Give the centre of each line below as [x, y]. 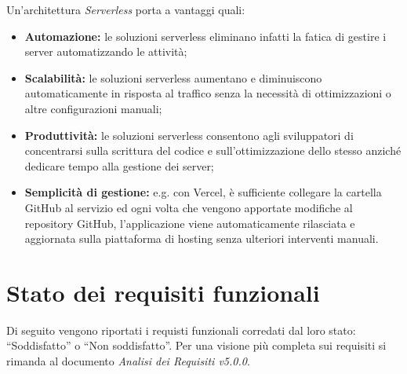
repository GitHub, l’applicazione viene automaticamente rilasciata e [190, 223]
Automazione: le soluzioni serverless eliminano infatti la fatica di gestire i [205, 36]
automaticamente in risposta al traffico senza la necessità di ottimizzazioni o [208, 93]
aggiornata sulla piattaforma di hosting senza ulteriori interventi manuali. [202, 238]
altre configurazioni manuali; [93, 108]
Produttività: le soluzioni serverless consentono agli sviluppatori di [189, 135]
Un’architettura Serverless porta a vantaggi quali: [126, 9]
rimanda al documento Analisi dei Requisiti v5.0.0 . [128, 361]
